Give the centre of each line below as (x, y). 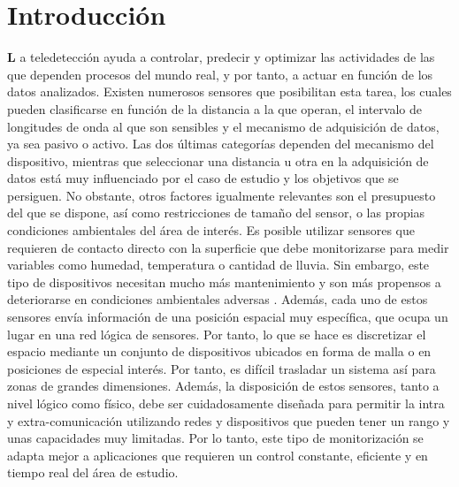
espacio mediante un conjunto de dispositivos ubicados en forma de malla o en (219, 351)
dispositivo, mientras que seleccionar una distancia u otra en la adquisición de (218, 160)
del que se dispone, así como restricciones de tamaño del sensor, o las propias (216, 213)
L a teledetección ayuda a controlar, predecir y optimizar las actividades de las (221, 57)
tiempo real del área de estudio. (93, 472)
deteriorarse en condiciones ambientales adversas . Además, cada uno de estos (218, 299)
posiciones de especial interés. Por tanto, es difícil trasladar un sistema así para (222, 368)
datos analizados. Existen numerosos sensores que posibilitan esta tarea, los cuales (229, 91)
